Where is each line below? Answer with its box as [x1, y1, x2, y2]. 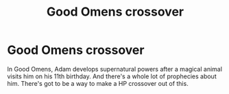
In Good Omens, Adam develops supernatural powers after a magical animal [7, 65, 223, 73]
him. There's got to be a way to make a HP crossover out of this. [7, 79, 189, 87]
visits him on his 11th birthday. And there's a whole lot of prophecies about [7, 72, 217, 80]
